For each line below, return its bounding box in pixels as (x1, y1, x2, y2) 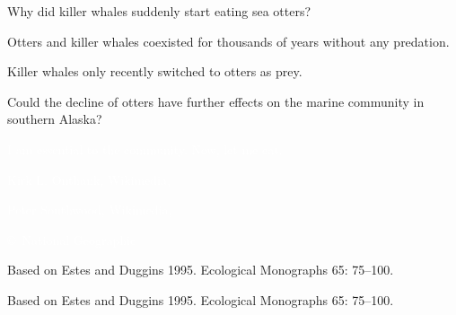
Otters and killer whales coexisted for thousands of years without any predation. (7, 31, 450, 50)
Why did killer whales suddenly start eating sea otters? (7, 2, 311, 20)
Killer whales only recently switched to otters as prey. (7, 62, 303, 81)
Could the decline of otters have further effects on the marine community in (7, 92, 425, 110)
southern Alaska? (7, 109, 102, 128)
